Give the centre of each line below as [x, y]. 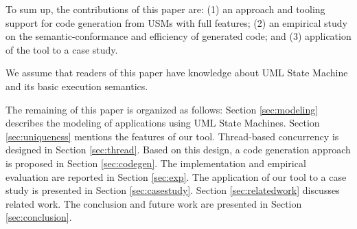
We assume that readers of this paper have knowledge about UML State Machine [177, 73]
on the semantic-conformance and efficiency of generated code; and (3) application [178, 36]
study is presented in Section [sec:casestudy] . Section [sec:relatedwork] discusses [173, 190]
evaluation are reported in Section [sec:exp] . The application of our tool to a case [176, 176]
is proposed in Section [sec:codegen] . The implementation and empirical [156, 163]
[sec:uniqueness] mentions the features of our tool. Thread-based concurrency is [172, 136]
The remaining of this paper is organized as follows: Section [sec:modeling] [162, 109]
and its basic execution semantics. [77, 86]
